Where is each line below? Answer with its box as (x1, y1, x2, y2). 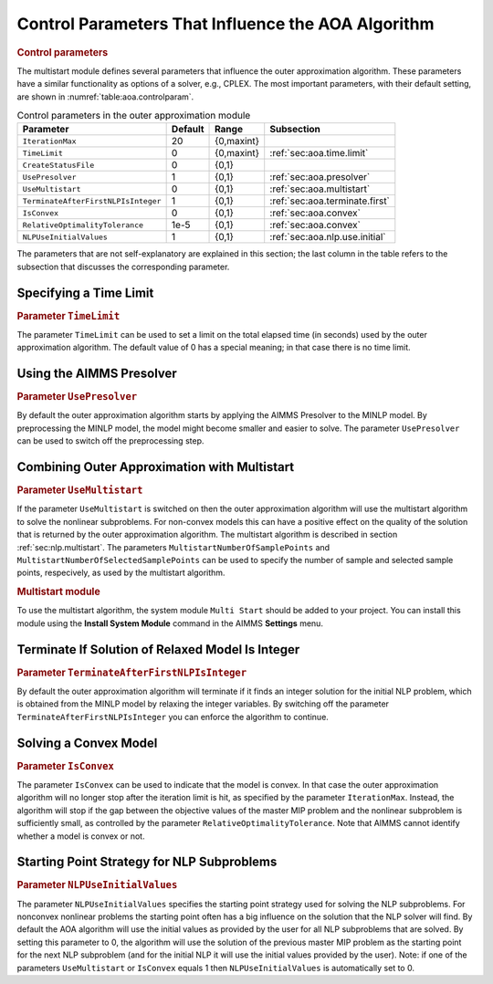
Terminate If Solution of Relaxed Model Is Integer (16, 642, 300, 657)
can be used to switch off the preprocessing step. (16, 435, 205, 446)
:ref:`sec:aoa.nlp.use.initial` (269, 231, 386, 244)
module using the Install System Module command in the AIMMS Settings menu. (16, 617, 324, 629)
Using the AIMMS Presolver (16, 366, 177, 382)
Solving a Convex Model (16, 735, 158, 750)
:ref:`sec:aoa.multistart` (269, 183, 371, 195)
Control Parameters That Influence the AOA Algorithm (16, 14, 435, 34)
